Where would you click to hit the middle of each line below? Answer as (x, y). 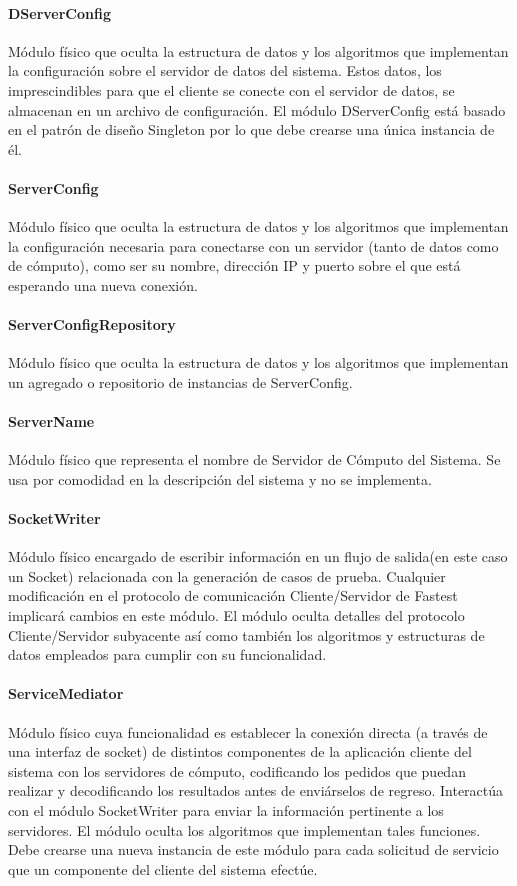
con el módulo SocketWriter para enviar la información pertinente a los (226, 810)
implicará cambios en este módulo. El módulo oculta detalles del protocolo (236, 615)
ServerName (51, 421)
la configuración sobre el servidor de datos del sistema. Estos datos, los (225, 70)
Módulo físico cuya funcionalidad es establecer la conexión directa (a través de (248, 731)
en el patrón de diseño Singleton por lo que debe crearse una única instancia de (251, 129)
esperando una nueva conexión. (103, 284)
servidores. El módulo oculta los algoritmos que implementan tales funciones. (244, 829)
